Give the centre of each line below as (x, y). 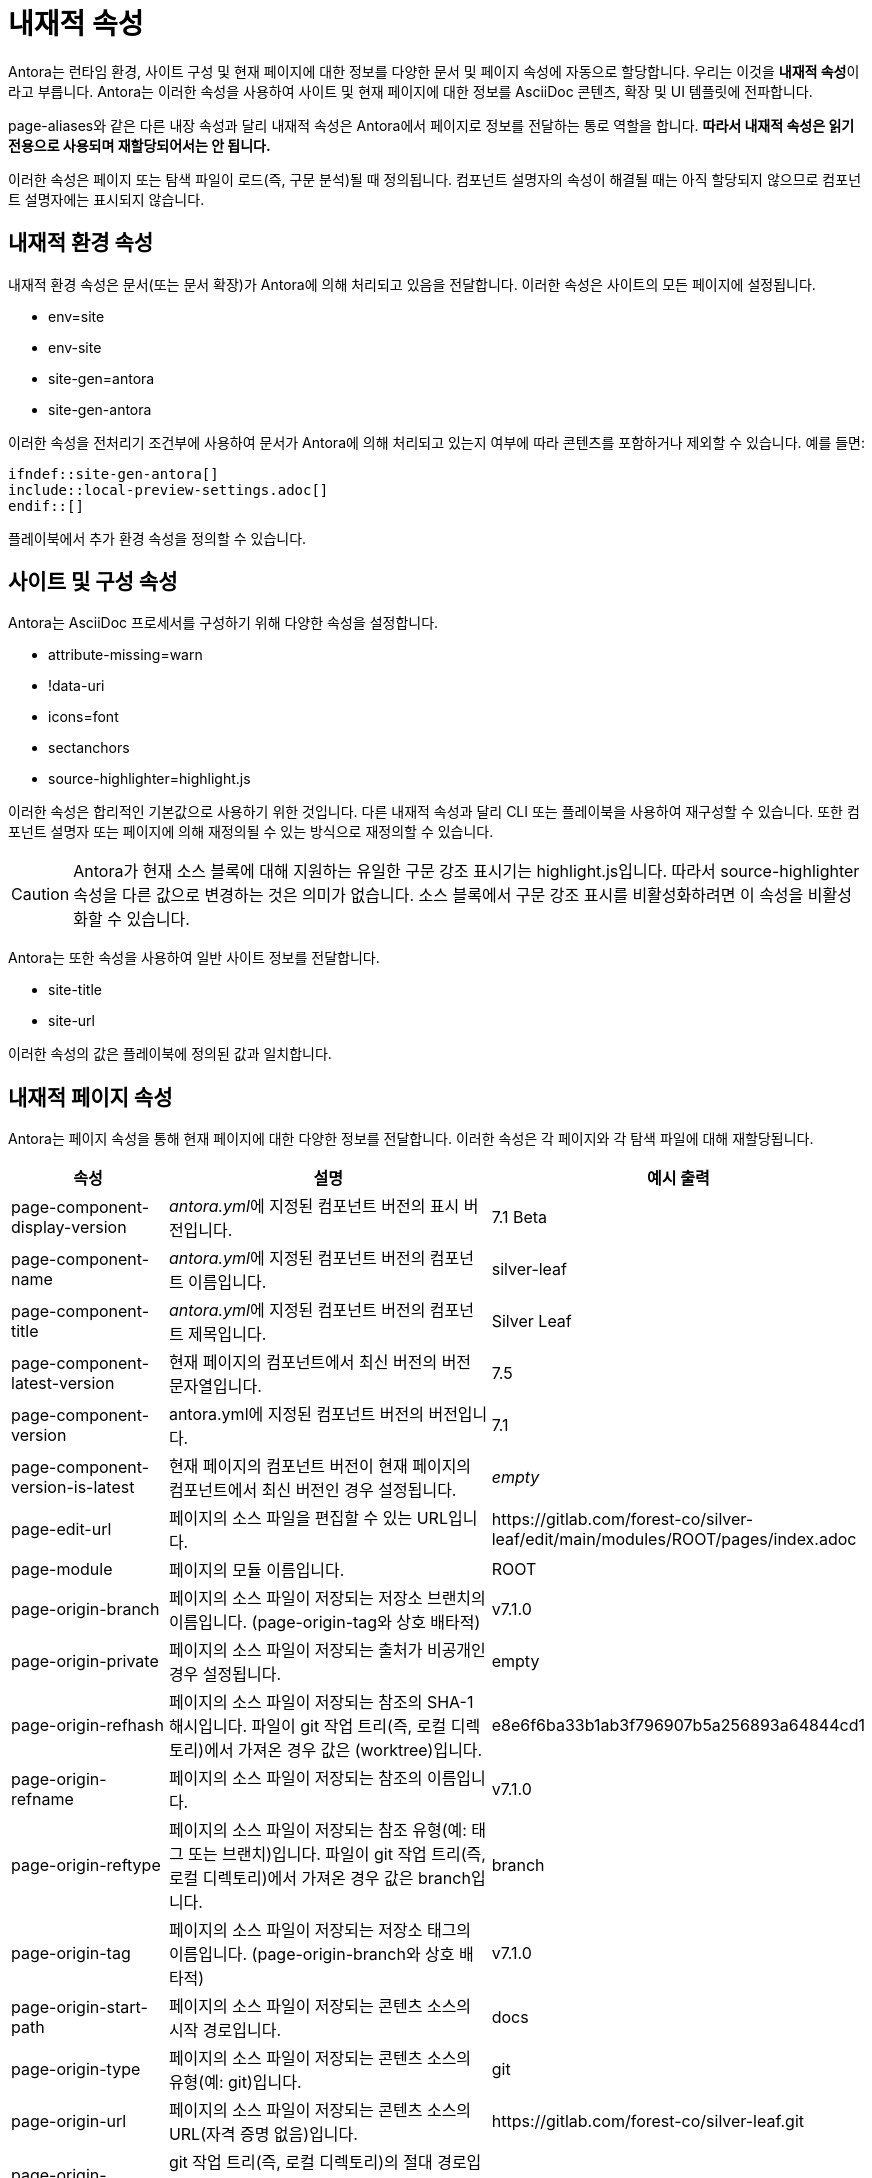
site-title (75, 990)
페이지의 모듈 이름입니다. (256, 1570)
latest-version (63, 1383)
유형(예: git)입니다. (235, 2082)
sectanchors (89, 748)
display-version (69, 1227)
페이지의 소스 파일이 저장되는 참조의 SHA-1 (321, 1702)
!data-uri (76, 686)
